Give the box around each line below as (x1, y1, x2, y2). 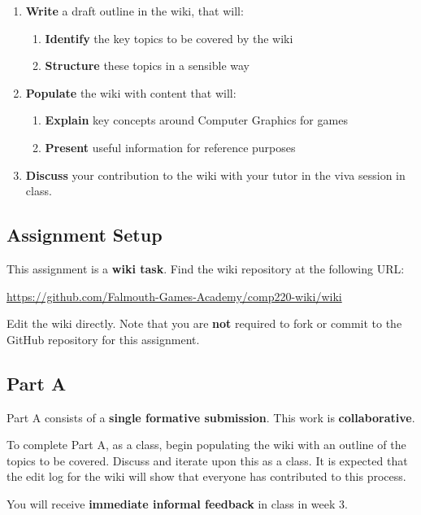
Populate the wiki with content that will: (25, 84, 237, 101)
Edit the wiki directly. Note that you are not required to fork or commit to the (7, 315, 402, 332)
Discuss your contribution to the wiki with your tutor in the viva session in (25, 166, 406, 183)
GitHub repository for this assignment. (7, 330, 200, 347)
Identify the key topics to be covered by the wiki (45, 29, 293, 46)
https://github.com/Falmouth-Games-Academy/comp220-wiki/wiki (7, 287, 342, 304)
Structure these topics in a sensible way (45, 57, 250, 74)
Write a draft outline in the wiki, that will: (25, 2, 244, 19)
